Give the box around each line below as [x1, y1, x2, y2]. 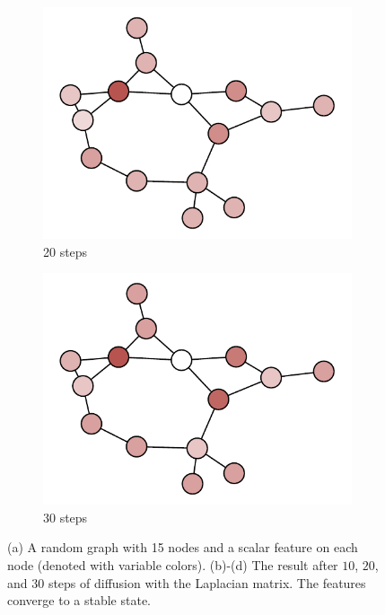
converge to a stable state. [7, 591, 151, 610]
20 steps [43, 242, 88, 260]
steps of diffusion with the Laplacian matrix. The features [48, 573, 366, 592]
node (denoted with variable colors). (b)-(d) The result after [7, 555, 338, 574]
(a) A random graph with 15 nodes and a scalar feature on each [7, 538, 358, 557]
